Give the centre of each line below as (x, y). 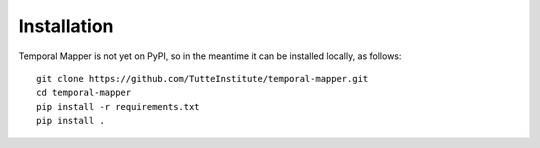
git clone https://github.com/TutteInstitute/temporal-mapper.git (202, 78)
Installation (66, 26)
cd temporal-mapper (84, 93)
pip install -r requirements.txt (118, 106)
